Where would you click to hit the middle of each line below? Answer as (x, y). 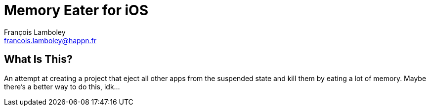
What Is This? (38, 59)
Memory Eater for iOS (76, 10)
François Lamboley (35, 32)
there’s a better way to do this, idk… (62, 86)
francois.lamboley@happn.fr (50, 40)
